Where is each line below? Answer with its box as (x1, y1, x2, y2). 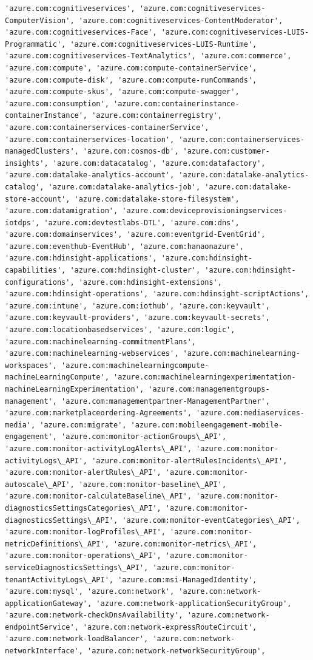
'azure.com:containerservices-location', (5, 135, 175, 144)
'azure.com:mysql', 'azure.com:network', (5, 587, 175, 596)
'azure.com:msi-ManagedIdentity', (118, 575, 257, 584)
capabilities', (5, 266, 66, 275)
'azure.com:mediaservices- (195, 409, 305, 418)
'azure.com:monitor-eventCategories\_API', (122, 515, 300, 525)
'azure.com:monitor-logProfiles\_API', (5, 528, 166, 537)
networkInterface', (5, 647, 83, 656)
